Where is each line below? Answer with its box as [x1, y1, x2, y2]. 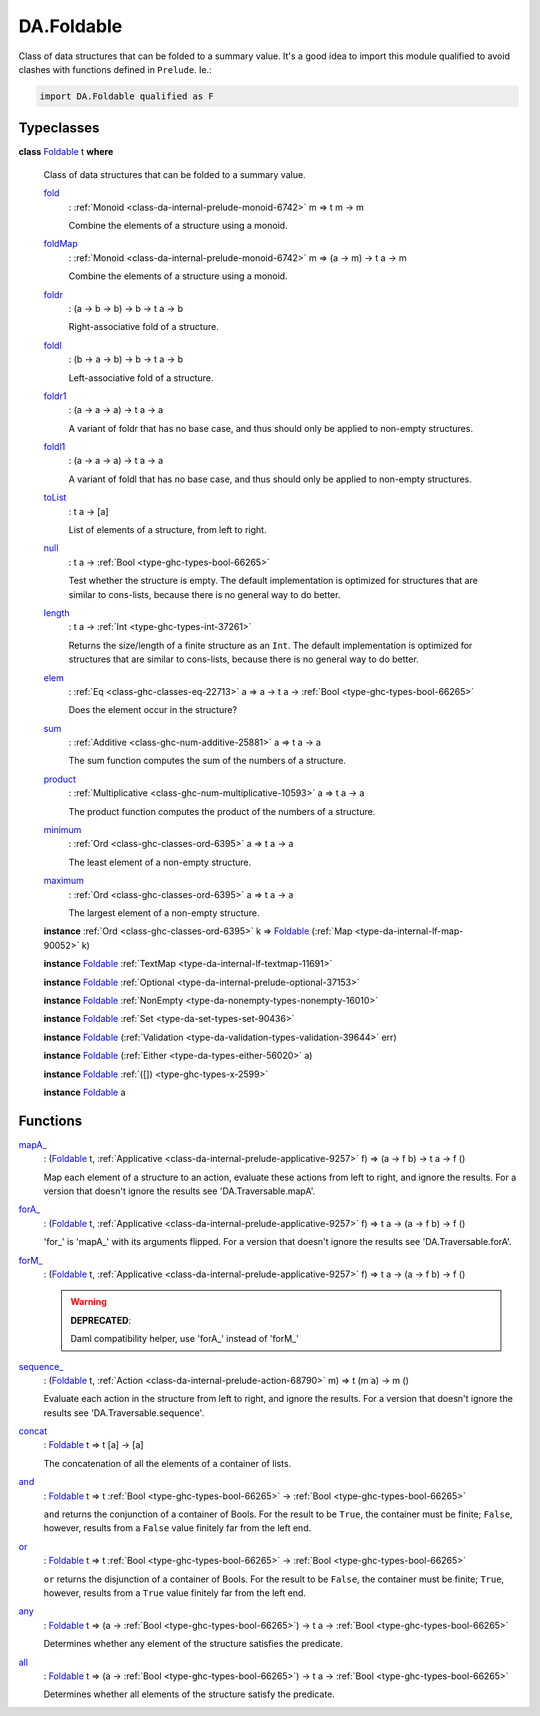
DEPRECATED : [70, 1314, 132, 1326]
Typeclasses [18, 120, 100, 137]
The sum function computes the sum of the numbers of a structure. [68, 755, 347, 767]
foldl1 [43, 441, 66, 453]
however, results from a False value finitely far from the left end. [43, 1522, 312, 1534]
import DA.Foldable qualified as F [39, 90, 214, 102]
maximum [43, 875, 84, 887]
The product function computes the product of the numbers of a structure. [68, 805, 376, 817]
